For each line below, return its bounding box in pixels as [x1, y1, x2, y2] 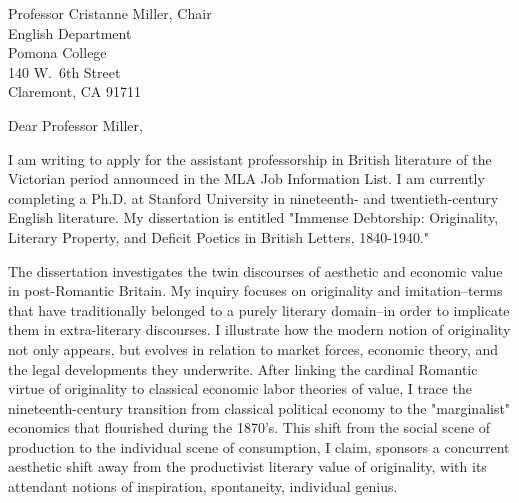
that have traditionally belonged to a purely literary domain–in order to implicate [8, 299, 510, 320]
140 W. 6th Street [8, 61, 121, 82]
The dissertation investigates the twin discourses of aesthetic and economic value [8, 260, 503, 281]
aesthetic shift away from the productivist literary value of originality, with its [8, 456, 487, 477]
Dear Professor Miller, [8, 114, 143, 135]
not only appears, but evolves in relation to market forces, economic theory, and [8, 338, 499, 359]
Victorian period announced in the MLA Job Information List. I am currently [8, 168, 485, 189]
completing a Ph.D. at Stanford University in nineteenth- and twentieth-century [8, 187, 499, 208]
